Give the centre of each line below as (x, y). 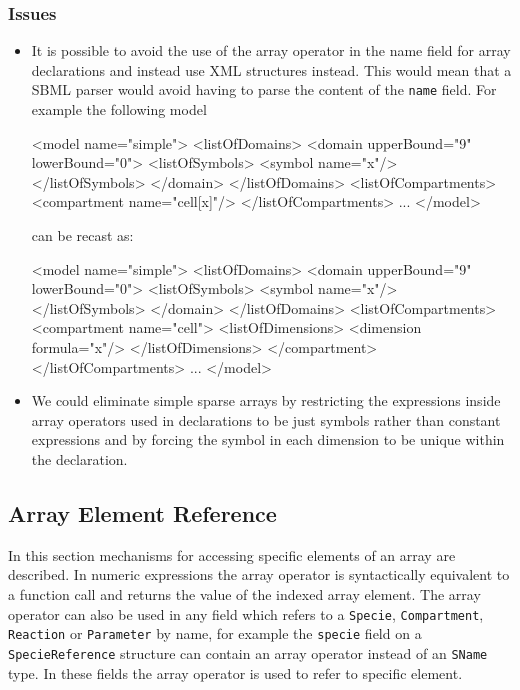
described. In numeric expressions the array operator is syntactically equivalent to (259, 574)
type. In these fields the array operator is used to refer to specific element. (235, 672)
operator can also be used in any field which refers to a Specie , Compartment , (246, 613)
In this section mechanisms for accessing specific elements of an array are (232, 554)
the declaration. (79, 458)
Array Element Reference (142, 512)
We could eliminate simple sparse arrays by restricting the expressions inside (266, 400)
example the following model (119, 109)
